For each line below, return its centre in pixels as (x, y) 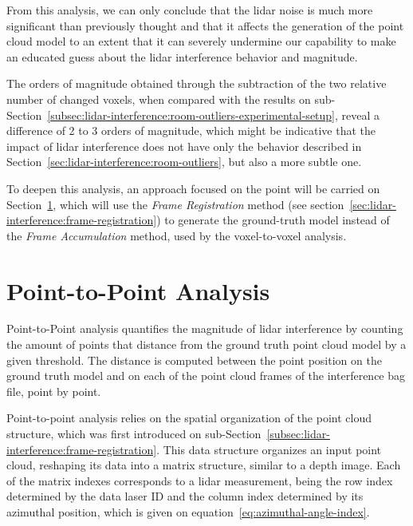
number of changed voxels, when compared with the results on (159, 99)
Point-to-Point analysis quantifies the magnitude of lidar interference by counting (205, 328)
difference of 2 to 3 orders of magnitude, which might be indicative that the (191, 131)
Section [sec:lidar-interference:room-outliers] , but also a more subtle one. (184, 162)
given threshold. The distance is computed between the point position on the (194, 360)
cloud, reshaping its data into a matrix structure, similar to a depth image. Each (204, 465)
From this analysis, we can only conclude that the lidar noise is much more (190, 10)
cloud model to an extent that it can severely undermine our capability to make (201, 41)
